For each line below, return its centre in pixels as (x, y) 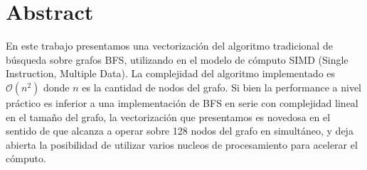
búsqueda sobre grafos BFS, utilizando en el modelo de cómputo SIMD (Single (177, 59)
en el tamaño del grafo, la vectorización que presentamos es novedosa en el (168, 117)
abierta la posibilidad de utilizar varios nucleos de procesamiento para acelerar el (182, 144)
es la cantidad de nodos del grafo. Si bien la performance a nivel (222, 87)
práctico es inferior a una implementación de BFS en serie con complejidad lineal (182, 102)
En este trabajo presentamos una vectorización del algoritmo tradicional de (169, 46)
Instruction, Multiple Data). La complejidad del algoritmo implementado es (171, 73)
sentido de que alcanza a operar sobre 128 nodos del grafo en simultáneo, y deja (180, 131)
